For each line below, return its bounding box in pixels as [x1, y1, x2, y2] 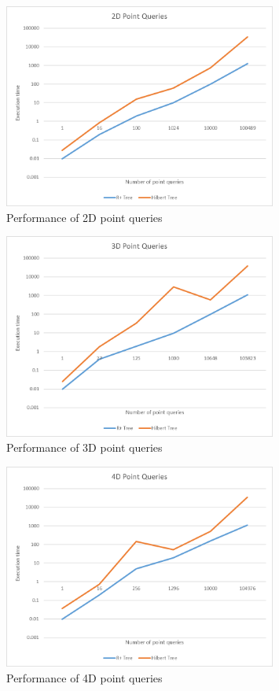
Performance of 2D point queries [6, 209, 163, 225]
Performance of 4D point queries [6, 669, 163, 685]
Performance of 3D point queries [6, 439, 163, 456]
